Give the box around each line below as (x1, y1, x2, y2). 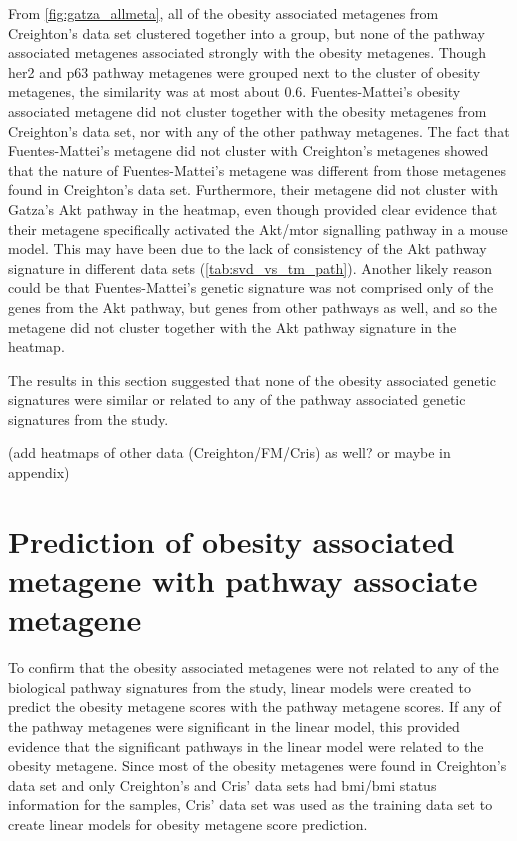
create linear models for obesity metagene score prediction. (8, 813, 368, 834)
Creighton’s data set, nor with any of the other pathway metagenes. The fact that (8, 120, 510, 141)
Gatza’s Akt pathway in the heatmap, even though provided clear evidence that (8, 198, 498, 219)
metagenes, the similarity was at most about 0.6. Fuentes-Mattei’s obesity (8, 81, 461, 102)
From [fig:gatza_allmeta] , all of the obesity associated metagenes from (8, 3, 439, 23)
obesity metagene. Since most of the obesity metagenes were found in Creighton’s (8, 755, 507, 776)
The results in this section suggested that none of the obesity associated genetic (8, 369, 496, 390)
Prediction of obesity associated (8, 520, 455, 561)
